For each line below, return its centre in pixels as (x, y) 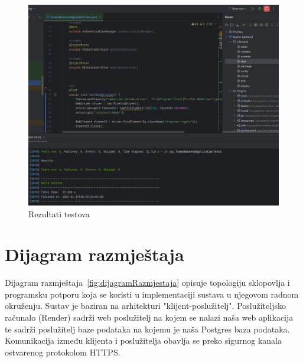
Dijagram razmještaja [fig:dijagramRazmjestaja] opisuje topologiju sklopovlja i (147, 283)
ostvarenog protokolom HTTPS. (63, 352)
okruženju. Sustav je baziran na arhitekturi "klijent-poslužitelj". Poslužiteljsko (145, 306)
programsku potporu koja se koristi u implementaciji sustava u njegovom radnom (152, 294)
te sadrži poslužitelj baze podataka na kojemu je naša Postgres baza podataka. (147, 329)
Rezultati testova (59, 213)
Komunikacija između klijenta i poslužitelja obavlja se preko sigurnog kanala (143, 340)
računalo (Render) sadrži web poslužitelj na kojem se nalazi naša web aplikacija (149, 317)
